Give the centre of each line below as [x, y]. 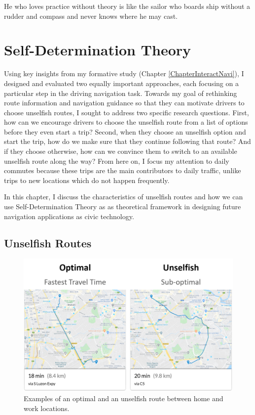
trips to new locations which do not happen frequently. [87, 180]
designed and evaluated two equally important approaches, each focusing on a [121, 83]
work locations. [47, 408]
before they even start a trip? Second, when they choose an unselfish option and [125, 131]
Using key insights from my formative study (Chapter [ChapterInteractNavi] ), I [124, 73]
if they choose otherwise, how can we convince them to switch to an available [121, 151]
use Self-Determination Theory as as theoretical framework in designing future [123, 207]
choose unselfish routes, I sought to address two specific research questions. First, [127, 112]
